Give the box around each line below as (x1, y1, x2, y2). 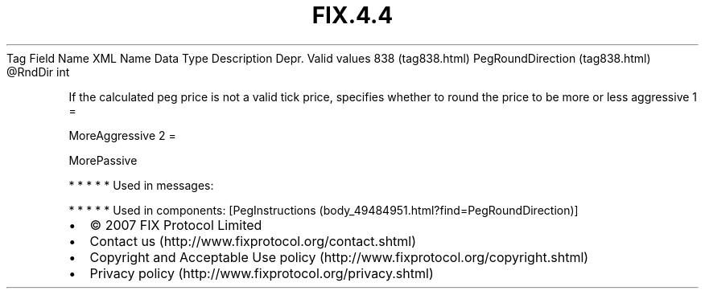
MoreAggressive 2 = (68, 128, 176, 142)
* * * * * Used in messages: (68, 178, 214, 192)
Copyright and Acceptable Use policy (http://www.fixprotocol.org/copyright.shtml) (89, 248, 589, 265)
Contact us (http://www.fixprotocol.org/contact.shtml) (89, 232, 417, 249)
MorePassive (68, 153, 138, 167)
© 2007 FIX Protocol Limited (89, 216, 262, 233)
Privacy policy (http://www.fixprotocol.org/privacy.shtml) (89, 264, 434, 281)
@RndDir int (6, 64, 70, 79)
